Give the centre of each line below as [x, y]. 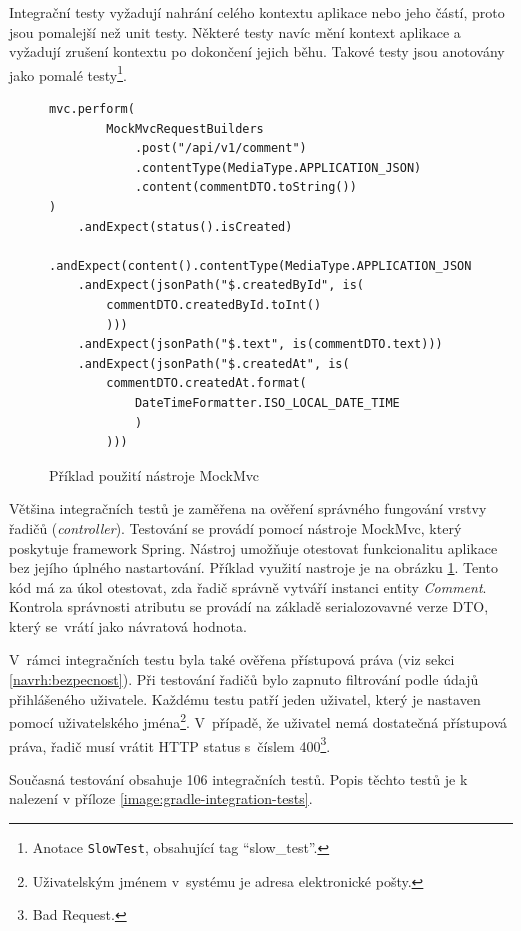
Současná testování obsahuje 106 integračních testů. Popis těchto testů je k [238, 778]
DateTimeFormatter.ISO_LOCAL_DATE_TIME [267, 402]
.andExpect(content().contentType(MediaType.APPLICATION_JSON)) [267, 265]
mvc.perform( [92, 109]
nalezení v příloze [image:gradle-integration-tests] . [161, 798]
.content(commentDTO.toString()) [245, 187]
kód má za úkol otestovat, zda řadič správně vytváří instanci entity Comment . [248, 586]
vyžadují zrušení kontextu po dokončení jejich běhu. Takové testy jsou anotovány [257, 51]
